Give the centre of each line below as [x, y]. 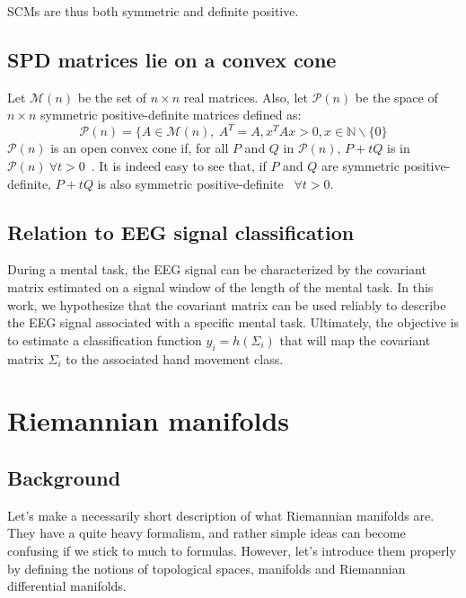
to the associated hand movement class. [175, 358]
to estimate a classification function [105, 339]
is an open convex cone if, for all [140, 148]
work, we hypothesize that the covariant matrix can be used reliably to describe [227, 304]
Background [64, 478]
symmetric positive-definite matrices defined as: [171, 115]
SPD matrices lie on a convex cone [172, 59]
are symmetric [360, 166]
